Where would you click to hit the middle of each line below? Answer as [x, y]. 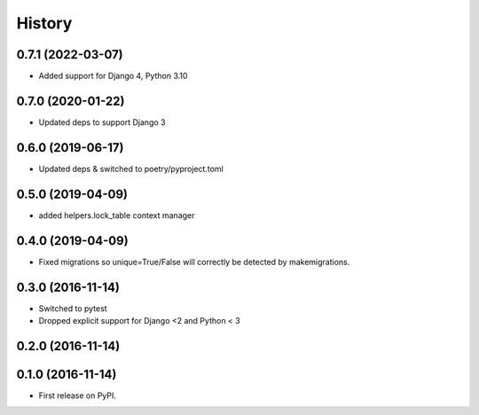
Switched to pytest [73, 308]
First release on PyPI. [78, 395]
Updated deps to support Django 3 [102, 122]
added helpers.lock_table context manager [117, 215]
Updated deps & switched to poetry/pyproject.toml [131, 168]
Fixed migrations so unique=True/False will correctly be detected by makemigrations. [194, 262]
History [44, 23]
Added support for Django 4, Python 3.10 [113, 76]
